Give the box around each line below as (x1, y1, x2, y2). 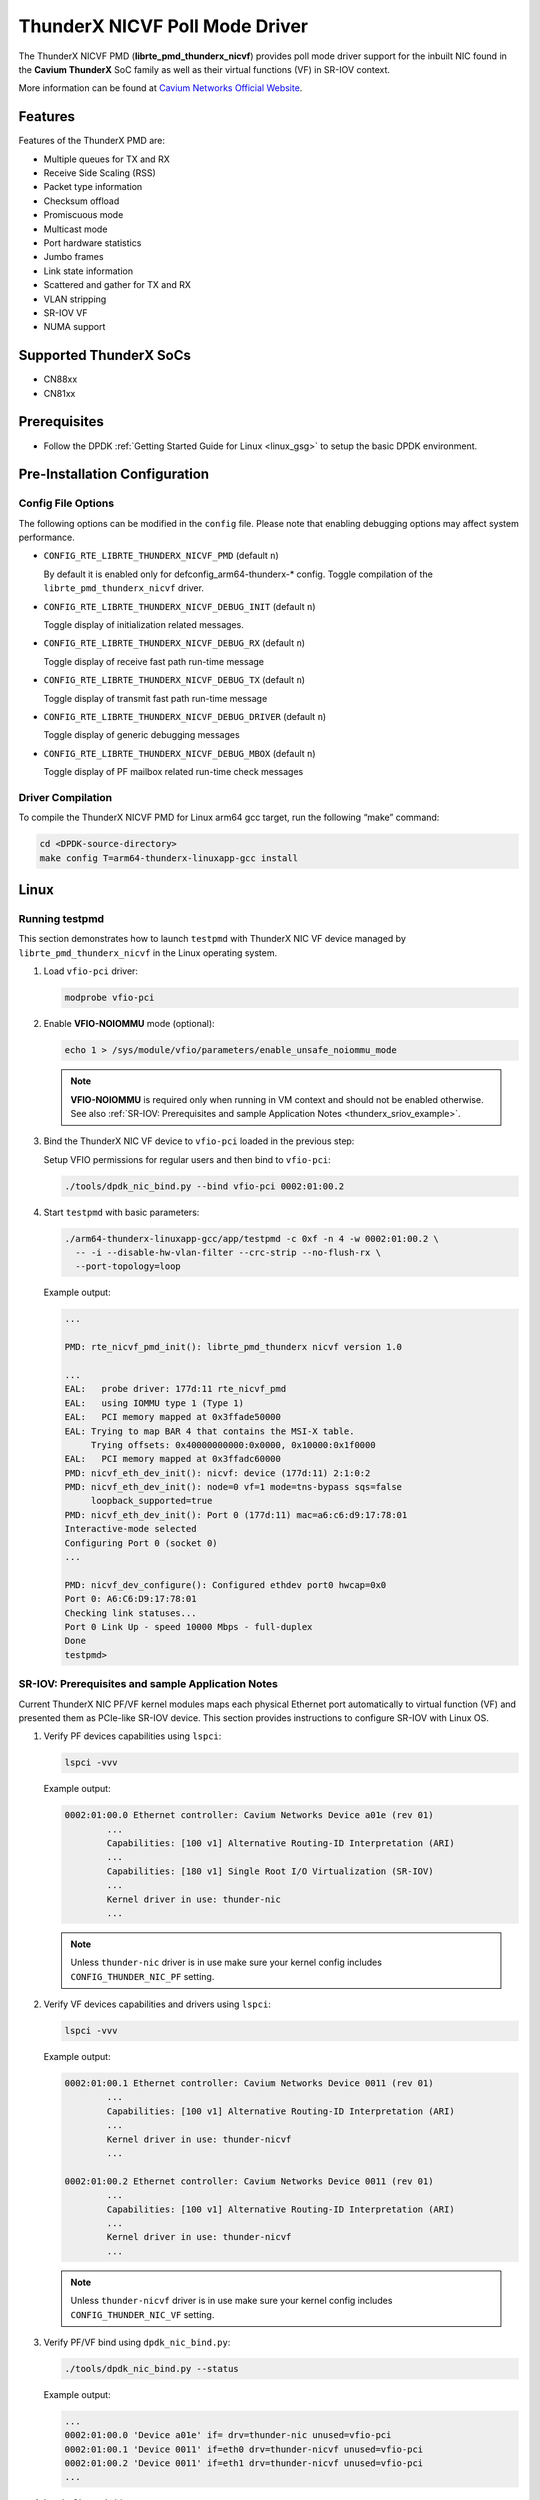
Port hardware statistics (43, 236, 142, 249)
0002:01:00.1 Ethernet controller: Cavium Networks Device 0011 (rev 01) (64, 2078, 434, 2089)
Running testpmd (18, 912, 105, 926)
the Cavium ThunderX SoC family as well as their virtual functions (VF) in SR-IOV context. (18, 63, 390, 75)
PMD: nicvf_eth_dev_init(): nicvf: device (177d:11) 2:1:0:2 (64, 1467, 371, 1479)
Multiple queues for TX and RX (43, 153, 170, 165)
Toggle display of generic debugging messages (43, 729, 240, 741)
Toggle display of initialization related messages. (43, 619, 244, 631)
